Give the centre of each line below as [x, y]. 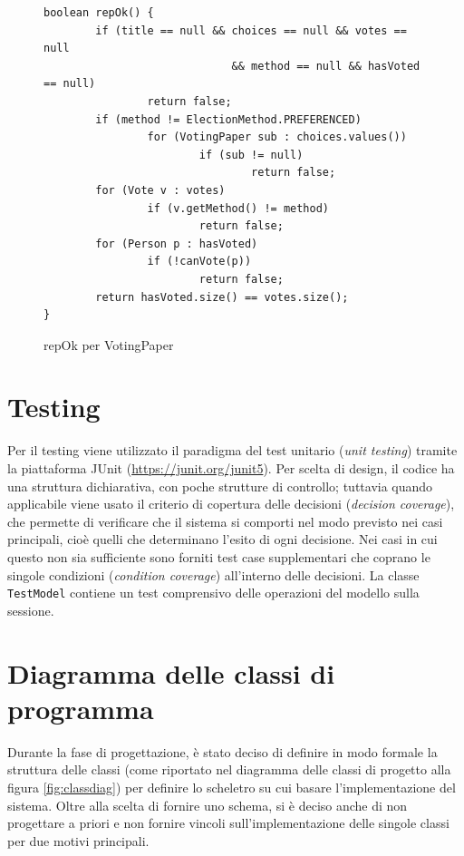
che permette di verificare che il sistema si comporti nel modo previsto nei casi [225, 521]
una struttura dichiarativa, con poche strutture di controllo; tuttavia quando [220, 486]
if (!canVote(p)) [199, 262]
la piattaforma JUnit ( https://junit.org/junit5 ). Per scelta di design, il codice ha [231, 468]
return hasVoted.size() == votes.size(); [222, 297]
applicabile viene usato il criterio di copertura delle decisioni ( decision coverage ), [231, 504]
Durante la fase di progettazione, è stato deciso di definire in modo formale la [222, 751]
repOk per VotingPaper [109, 344]
